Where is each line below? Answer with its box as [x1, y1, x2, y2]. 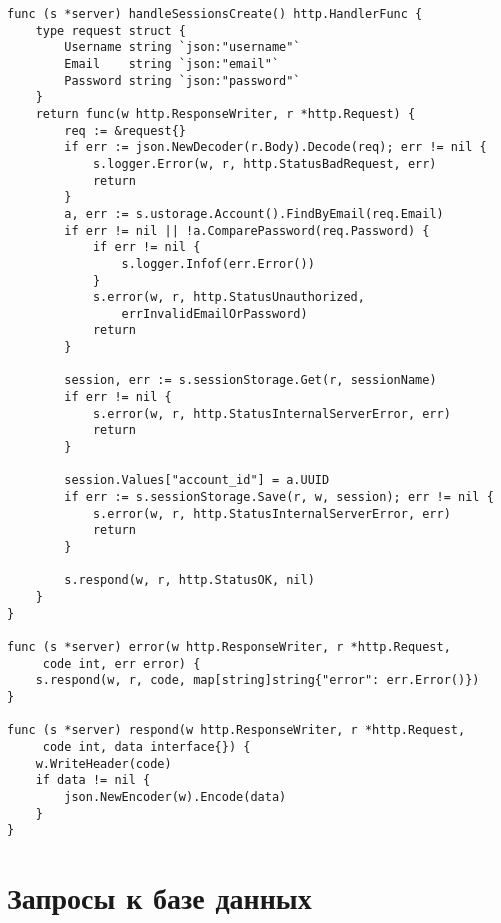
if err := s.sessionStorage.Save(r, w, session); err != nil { [64, 490, 494, 505]
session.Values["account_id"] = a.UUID [64, 473, 330, 488]
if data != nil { [35, 773, 151, 788]
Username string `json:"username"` [64, 40, 301, 55]
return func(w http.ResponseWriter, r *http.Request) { [35, 106, 416, 121]
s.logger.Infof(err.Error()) [121, 256, 315, 271]
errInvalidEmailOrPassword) [121, 306, 308, 321]
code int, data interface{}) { [42, 739, 251, 754]
